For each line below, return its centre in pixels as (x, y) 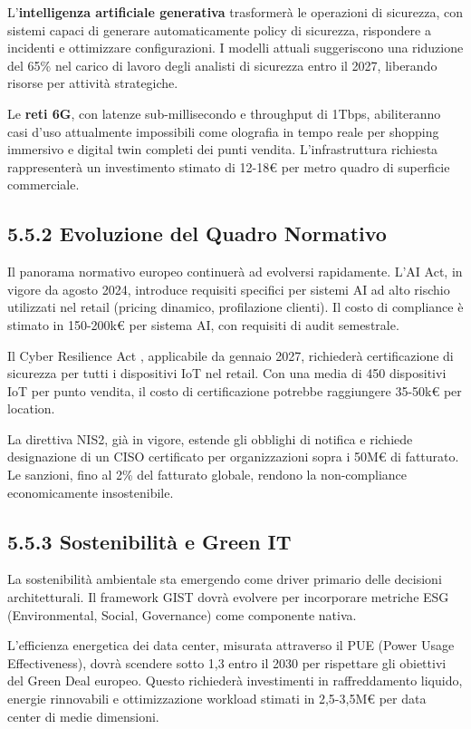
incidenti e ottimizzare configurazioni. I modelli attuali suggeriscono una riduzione (235, 48)
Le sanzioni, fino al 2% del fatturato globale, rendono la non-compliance (207, 475)
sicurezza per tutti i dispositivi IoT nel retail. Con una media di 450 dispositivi (227, 373)
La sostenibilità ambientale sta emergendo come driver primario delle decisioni (225, 579)
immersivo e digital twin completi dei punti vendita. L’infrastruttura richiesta (223, 149)
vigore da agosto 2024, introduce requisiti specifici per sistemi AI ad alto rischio (229, 289)
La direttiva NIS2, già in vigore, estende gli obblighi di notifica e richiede (210, 438)
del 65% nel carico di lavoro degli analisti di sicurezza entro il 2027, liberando (222, 65)
